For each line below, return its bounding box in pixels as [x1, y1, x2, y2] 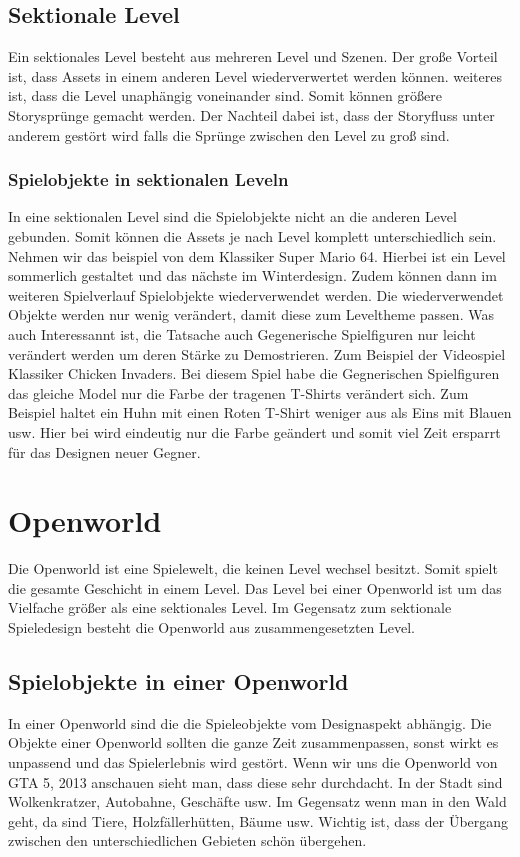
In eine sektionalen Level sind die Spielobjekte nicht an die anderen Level [8, 206, 457, 227]
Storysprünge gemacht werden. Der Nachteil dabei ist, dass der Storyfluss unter [8, 104, 495, 125]
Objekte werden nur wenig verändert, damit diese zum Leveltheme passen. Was [8, 304, 494, 325]
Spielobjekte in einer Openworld [8, 666, 349, 696]
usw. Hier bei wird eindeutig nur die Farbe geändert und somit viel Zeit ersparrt [8, 421, 501, 442]
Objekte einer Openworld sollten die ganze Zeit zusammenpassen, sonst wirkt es [8, 732, 499, 753]
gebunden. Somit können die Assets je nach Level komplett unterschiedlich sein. [8, 225, 497, 246]
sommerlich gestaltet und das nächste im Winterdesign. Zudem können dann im [8, 265, 497, 286]
